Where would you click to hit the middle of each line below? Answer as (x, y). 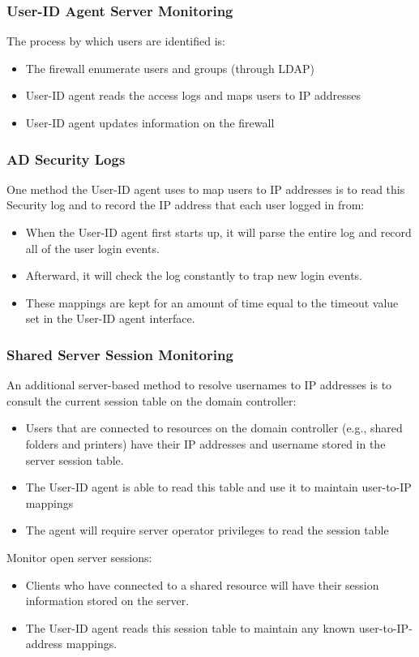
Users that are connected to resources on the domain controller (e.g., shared (214, 428)
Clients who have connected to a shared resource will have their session (202, 584)
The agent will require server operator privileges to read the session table (207, 530)
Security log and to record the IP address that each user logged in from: (186, 205)
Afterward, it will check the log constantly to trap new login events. (194, 275)
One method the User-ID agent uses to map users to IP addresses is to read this (206, 189)
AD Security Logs (66, 159)
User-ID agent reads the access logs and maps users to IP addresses (193, 95)
